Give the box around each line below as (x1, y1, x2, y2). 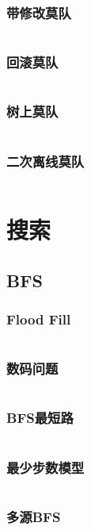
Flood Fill (6, 309, 71, 328)
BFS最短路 (6, 408, 74, 428)
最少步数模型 (6, 457, 85, 477)
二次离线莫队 (6, 151, 85, 171)
